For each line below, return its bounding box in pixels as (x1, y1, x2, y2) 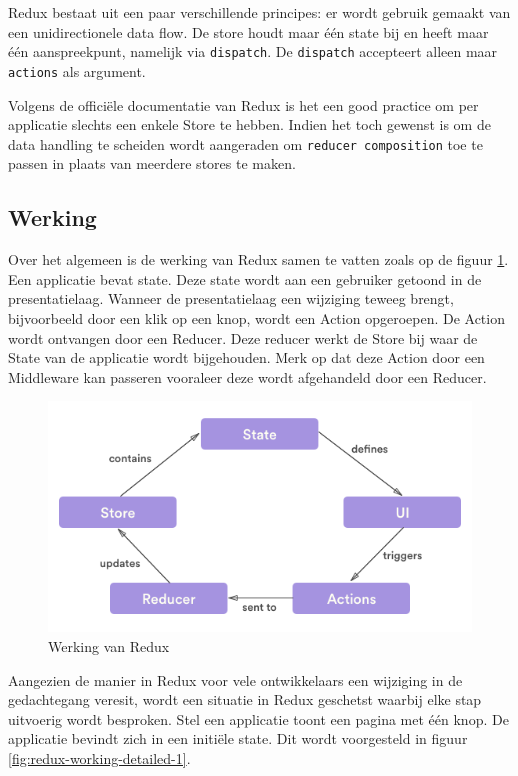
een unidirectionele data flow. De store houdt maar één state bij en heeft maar (8, 21, 489, 42)
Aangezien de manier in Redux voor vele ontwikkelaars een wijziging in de (8, 669, 463, 690)
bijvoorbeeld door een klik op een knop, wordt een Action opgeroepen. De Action (8, 307, 505, 328)
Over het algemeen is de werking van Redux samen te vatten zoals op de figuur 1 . (8, 249, 509, 270)
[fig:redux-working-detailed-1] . (8, 748, 191, 769)
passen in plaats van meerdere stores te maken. (8, 153, 296, 174)
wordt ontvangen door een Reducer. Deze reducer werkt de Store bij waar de (8, 327, 478, 348)
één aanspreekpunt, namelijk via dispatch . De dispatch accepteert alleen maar (8, 41, 498, 62)
